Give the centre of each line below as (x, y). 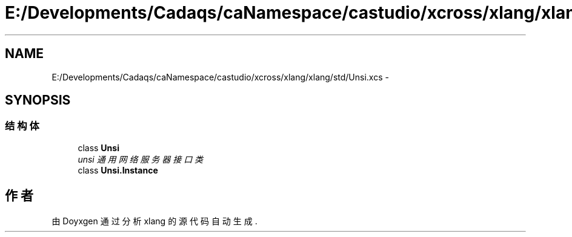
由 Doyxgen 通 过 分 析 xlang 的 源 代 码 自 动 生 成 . (155, 221)
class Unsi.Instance (118, 170)
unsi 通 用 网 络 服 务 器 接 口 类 (141, 159)
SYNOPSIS (38, 100)
